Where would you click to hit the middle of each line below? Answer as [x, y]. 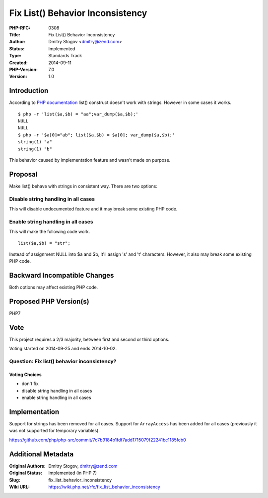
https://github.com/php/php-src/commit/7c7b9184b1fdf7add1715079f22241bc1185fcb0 [98, 440]
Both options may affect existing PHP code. [54, 287]
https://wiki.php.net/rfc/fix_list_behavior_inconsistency [104, 487]
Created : [19, 63]
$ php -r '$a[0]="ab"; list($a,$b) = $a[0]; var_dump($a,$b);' [97, 135]
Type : [15, 56]
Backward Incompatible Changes [62, 275]
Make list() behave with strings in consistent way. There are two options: [83, 186]
